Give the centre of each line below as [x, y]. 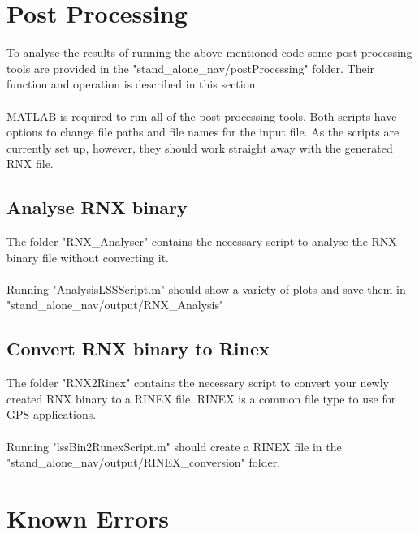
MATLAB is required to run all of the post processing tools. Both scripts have [202, 116]
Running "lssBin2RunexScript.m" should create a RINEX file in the [174, 446]
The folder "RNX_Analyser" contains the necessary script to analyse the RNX [202, 241]
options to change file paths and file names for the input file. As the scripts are [203, 132]
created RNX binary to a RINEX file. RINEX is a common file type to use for [201, 398]
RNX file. [30, 164]
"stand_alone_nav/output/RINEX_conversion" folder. [144, 462]
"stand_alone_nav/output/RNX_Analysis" [115, 305]
